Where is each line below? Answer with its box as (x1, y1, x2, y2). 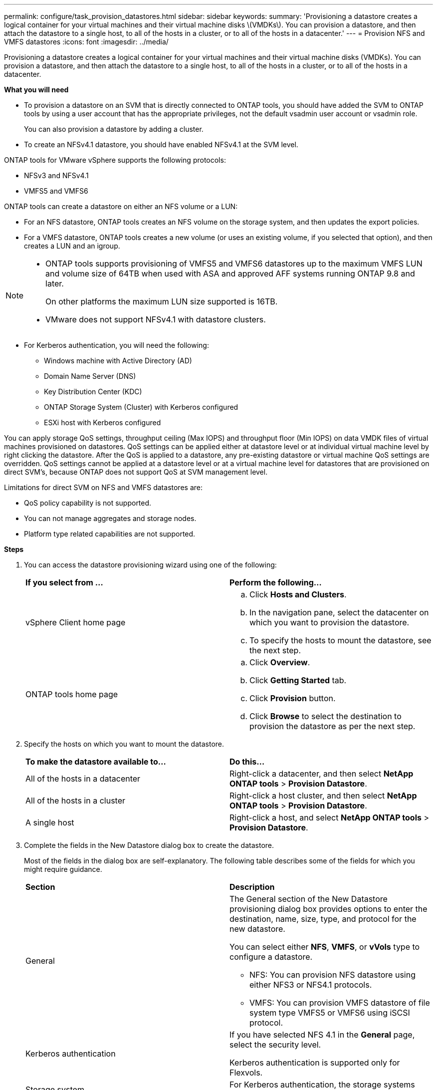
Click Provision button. (249, 693, 336, 703)
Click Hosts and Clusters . (249, 589, 347, 599)
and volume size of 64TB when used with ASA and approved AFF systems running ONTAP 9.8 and (45, 269, 415, 278)
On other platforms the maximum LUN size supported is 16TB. (45, 296, 278, 306)
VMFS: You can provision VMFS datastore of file (249, 998, 430, 1008)
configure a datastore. (229, 952, 313, 962)
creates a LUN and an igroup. (24, 242, 120, 250)
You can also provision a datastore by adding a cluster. (24, 125, 204, 133)
